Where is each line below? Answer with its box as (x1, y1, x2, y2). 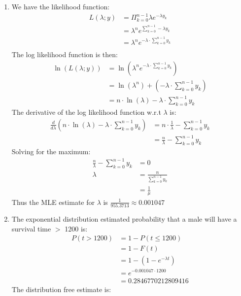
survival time (11, 223, 51, 233)
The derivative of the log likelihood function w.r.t (11, 107, 161, 117)
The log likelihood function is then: (11, 49, 118, 60)
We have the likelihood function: (11, 1, 110, 11)
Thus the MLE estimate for (11, 197, 95, 207)
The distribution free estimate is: (11, 284, 111, 294)
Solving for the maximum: (11, 146, 91, 157)
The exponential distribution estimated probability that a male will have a (11, 214, 237, 224)
